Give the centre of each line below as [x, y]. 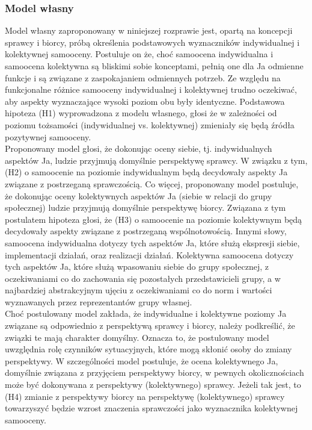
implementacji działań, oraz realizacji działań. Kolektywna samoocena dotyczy [149, 254]
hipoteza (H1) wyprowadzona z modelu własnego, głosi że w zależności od [141, 113]
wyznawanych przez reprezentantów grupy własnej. [99, 301]
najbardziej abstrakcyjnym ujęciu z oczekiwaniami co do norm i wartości [139, 290]
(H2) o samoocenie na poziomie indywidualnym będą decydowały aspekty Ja [146, 172]
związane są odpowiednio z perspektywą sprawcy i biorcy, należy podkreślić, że [150, 326]
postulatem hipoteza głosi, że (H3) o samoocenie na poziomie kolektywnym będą [154, 219]
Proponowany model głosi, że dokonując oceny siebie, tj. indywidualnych [139, 148]
